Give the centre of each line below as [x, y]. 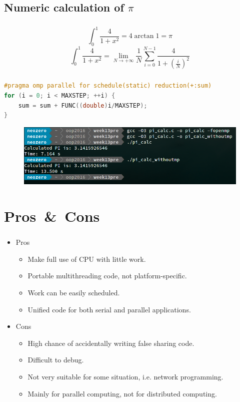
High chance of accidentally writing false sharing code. [111, 343]
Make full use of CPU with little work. [87, 259]
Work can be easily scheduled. [74, 293]
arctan [144, 36]
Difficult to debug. [56, 360]
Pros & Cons [52, 216]
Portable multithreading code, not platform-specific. [107, 276]
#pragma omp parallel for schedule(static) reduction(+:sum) [108, 86]
